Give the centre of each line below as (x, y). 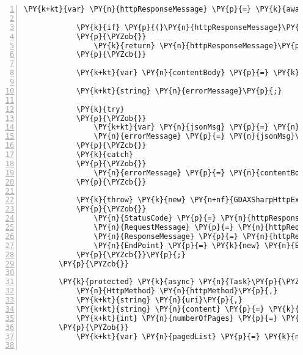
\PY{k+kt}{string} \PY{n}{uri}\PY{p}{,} (159, 300)
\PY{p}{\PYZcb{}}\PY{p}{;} (131, 254)
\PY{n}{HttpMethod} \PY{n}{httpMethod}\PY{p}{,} (177, 291)
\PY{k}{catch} (104, 155)
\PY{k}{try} (100, 109)
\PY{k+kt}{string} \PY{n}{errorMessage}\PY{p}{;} (179, 91)
